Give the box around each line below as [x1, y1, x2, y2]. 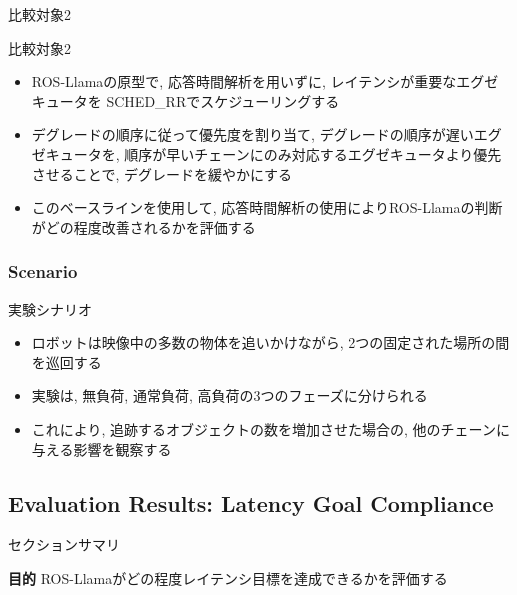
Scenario [8, 259, 78, 284]
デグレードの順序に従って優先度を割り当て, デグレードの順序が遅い [31, 124, 474, 145]
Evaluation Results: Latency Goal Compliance [8, 487, 494, 518]
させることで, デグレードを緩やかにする [31, 163, 293, 184]
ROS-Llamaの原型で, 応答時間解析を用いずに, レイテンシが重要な [31, 71, 457, 92]
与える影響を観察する [31, 438, 172, 459]
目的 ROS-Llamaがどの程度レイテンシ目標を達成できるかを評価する [8, 567, 448, 588]
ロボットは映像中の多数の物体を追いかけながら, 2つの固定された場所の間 [31, 332, 510, 353]
